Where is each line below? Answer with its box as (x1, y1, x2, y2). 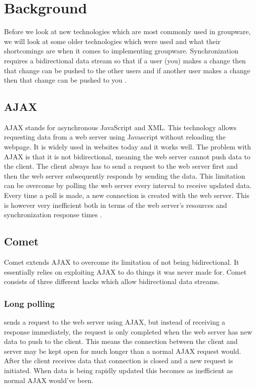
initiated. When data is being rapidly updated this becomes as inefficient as (4, 365, 233, 375)
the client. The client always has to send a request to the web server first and (4, 161, 238, 171)
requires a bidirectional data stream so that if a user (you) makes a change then (4, 55, 246, 65)
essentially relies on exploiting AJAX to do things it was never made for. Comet (4, 266, 247, 277)
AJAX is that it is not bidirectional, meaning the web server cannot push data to (4, 151, 251, 161)
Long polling (4, 297, 55, 309)
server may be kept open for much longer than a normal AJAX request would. (4, 345, 241, 356)
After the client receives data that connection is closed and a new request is (4, 355, 233, 366)
